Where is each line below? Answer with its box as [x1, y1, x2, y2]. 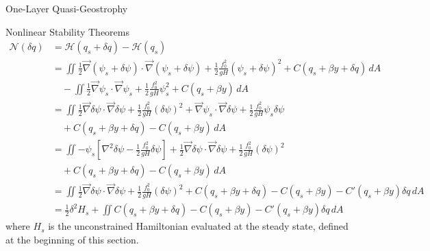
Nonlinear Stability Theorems [5, 24, 130, 38]
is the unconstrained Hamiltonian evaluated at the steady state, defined [48, 219, 349, 233]
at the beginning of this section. [5, 232, 139, 247]
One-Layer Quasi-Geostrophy [5, 1, 128, 15]
